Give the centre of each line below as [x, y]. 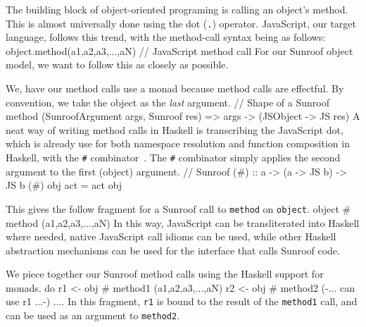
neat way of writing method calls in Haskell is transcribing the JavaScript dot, [175, 129]
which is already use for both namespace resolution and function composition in [178, 143]
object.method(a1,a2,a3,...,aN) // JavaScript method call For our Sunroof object [179, 50]
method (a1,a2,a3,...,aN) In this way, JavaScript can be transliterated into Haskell [183, 222]
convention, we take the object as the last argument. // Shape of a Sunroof [168, 102]
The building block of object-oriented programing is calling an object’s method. [177, 9]
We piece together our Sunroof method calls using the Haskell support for [165, 274]
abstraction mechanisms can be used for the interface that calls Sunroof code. [173, 250]
